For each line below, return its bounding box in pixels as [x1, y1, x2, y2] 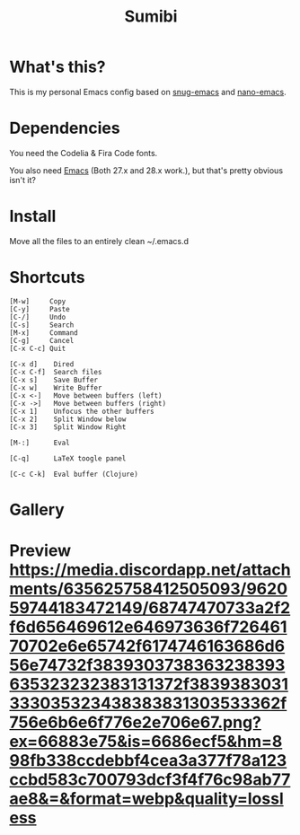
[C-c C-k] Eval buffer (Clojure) [9, 470, 139, 479]
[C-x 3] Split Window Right [9, 422, 127, 432]
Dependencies [9, 119, 120, 138]
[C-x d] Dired [9, 359, 75, 369]
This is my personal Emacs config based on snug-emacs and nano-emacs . [9, 86, 287, 97]
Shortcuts [9, 268, 85, 287]
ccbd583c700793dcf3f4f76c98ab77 [9, 769, 291, 790]
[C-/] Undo [9, 312, 66, 321]
